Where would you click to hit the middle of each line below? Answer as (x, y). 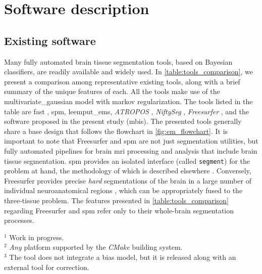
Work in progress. (37, 237)
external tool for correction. (47, 267)
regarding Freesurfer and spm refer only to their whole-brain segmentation (119, 210)
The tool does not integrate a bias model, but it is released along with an (123, 257)
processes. (19, 220)
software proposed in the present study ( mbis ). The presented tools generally (123, 121)
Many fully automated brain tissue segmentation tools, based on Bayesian (118, 61)
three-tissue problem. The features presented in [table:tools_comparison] (116, 200)
